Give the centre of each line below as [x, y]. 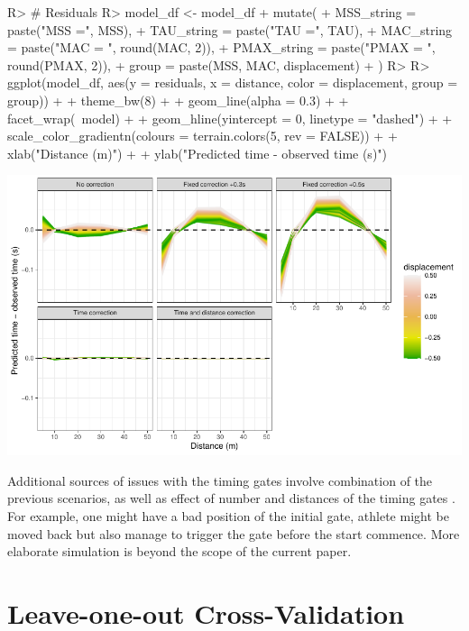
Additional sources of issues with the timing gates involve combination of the [220, 480]
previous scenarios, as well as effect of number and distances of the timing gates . [231, 498]
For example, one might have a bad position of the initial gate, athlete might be [228, 515]
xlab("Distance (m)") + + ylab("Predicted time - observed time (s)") [198, 153]
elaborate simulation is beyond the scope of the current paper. [179, 551]
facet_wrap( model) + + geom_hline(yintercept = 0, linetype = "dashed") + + [230, 118]
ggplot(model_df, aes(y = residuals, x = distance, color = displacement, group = [233, 82]
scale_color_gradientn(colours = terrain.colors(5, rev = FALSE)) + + [202, 136]
